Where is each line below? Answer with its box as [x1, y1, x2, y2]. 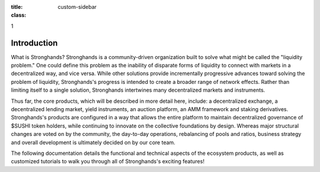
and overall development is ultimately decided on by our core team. [11, 139, 176, 146]
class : [11, 12, 27, 19]
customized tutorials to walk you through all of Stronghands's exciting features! [11, 158, 204, 165]
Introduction [11, 38, 58, 48]
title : [11, 4, 23, 10]
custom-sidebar [57, 4, 97, 10]
